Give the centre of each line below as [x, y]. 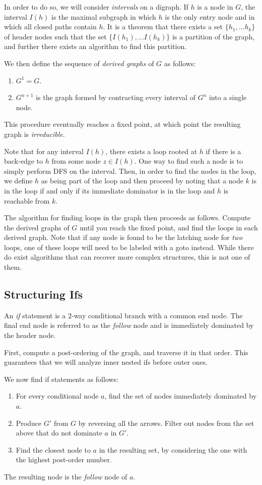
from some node [76, 161]
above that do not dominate [59, 433]
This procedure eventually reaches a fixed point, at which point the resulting [122, 124]
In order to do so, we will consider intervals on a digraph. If [96, 7]
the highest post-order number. [64, 459]
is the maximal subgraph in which [104, 16]
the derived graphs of [37, 227]
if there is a [223, 151]
